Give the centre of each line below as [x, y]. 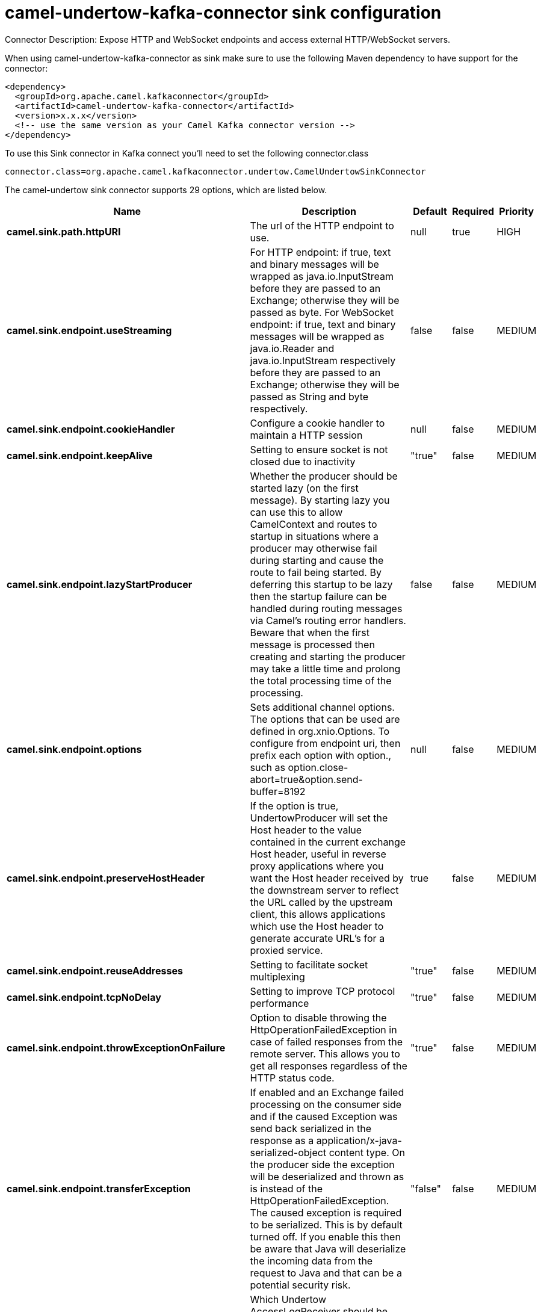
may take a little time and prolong [325, 668]
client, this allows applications [318, 914]
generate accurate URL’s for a [317, 938]
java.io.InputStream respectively [323, 360]
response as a [282, 1140]
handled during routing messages [326, 608]
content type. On [367, 1152]
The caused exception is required [326, 1212]
